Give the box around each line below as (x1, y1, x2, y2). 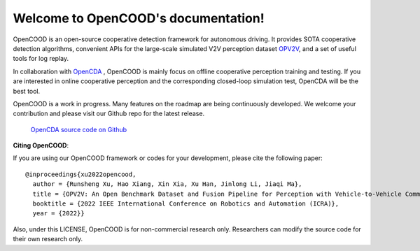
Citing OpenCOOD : (13, 141, 69, 150)
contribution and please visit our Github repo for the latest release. (13, 109, 205, 118)
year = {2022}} (32, 210, 85, 217)
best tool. (13, 87, 41, 95)
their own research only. (13, 235, 83, 243)
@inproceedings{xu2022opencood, (25, 170, 136, 178)
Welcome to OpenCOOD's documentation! (13, 10, 265, 26)
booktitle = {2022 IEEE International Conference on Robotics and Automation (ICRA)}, (32, 200, 339, 208)
